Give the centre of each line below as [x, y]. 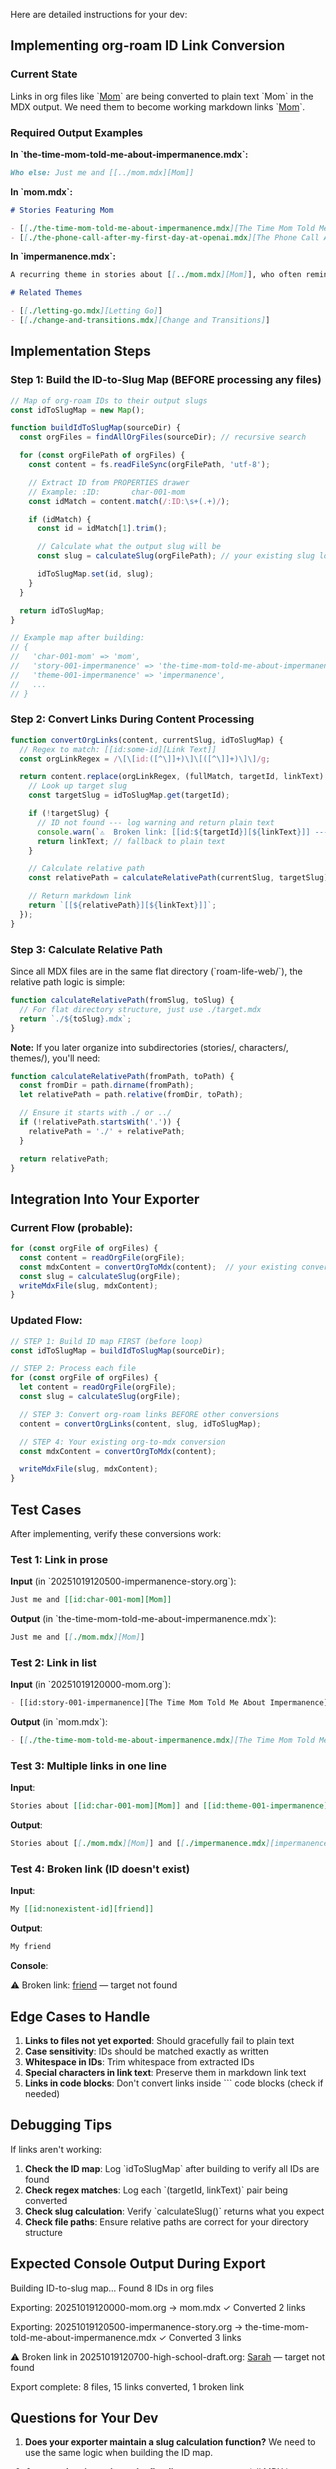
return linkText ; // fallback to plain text [131, 841]
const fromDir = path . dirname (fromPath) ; [107, 1085]
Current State [44, 74]
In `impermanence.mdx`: [63, 256]
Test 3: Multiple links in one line [88, 1766]
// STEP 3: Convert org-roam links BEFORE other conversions [149, 1414]
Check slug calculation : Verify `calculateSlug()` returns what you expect [174, 2211]
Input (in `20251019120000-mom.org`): [91, 1685]
